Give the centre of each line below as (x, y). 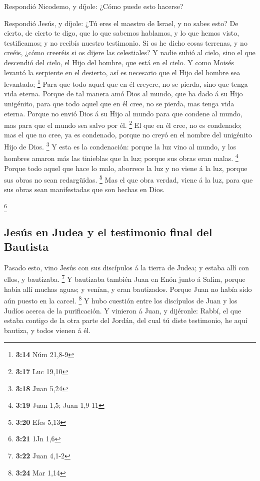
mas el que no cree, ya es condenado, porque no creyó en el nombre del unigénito (128, 135)
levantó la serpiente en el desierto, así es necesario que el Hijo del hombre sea (122, 72)
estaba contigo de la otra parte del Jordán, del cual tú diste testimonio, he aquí (126, 320)
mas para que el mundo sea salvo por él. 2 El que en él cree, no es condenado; (123, 124)
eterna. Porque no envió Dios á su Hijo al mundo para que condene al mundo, (123, 113)
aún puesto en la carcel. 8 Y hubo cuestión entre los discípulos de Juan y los (121, 300)
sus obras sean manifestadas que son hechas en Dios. (84, 189)
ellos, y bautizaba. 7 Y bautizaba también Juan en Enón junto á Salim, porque (125, 278)
